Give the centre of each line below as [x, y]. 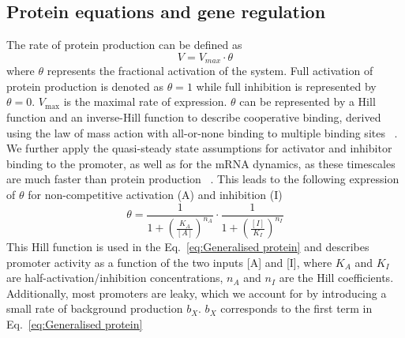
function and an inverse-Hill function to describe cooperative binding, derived [194, 117]
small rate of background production [95, 308]
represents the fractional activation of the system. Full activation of [210, 71]
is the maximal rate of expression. [145, 101]
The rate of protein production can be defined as [124, 45]
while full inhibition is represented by [286, 86]
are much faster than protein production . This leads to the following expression [203, 179]
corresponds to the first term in [296, 308]
